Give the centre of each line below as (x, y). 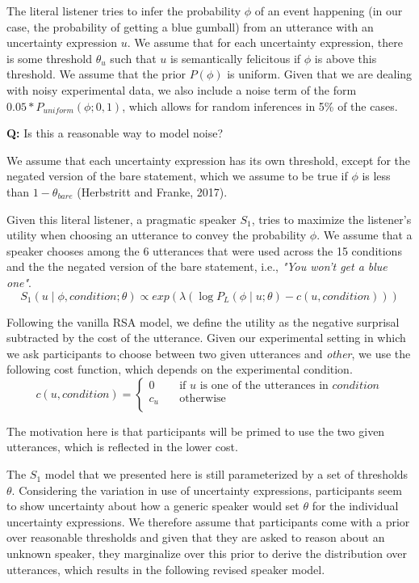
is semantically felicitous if (235, 58)
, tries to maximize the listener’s (331, 219)
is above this (346, 58)
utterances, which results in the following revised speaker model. (166, 569)
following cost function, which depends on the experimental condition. (180, 369)
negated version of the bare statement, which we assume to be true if (177, 176)
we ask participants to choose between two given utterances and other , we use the (209, 353)
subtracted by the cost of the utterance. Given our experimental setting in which (206, 338)
